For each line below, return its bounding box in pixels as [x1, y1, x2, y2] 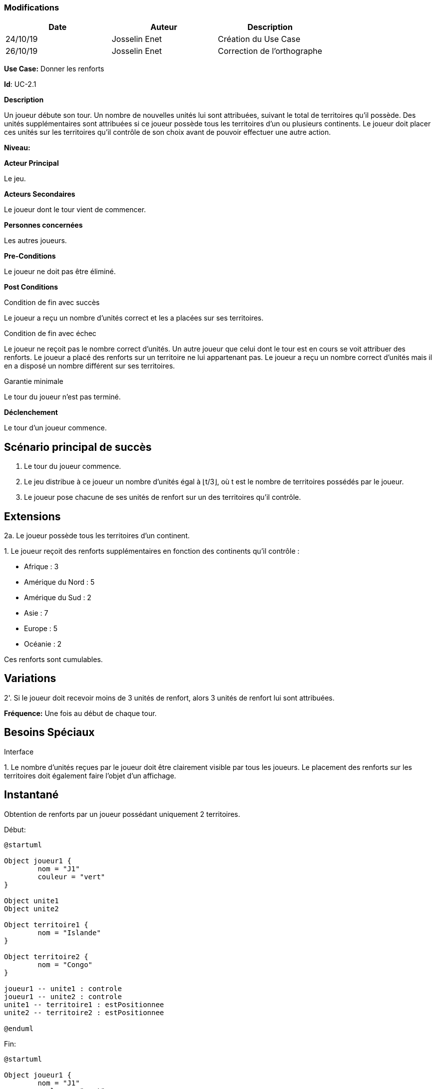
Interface [4, 747, 34, 756]
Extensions [4, 510, 61, 523]
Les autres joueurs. [4, 236, 67, 245]
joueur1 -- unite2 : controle [4, 992, 122, 1001]
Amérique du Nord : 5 [24, 578, 95, 587]
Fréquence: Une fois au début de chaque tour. [4, 709, 157, 718]
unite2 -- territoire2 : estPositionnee [4, 1008, 164, 1017]
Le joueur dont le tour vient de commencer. [4, 205, 146, 214]
